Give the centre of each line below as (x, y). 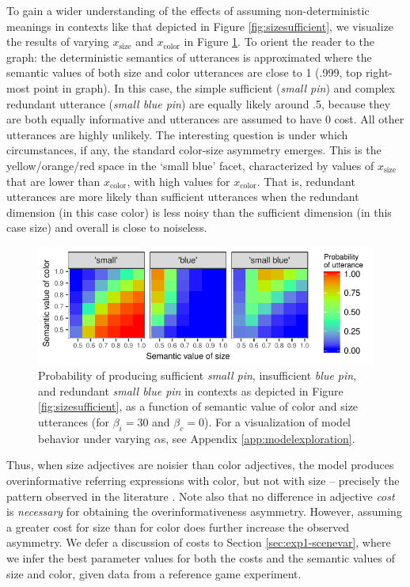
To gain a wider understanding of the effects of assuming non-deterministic (188, 10)
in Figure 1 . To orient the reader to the (279, 42)
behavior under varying (95, 438)
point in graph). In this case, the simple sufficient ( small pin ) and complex (214, 87)
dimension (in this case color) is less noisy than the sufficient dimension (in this (199, 212)
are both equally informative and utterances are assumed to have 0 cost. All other (205, 119)
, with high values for (178, 181)
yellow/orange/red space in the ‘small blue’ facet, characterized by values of (190, 165)
